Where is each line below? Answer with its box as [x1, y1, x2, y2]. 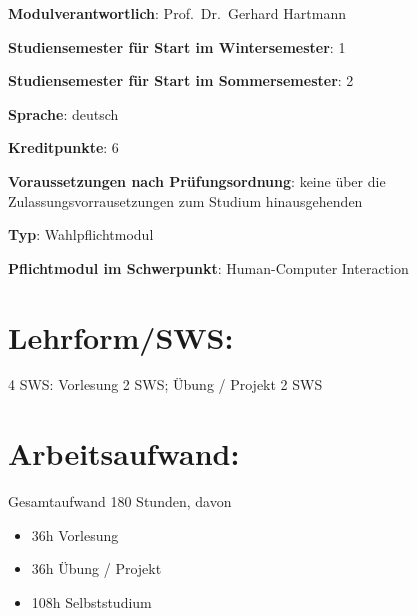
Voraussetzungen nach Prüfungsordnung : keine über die [8, 170, 386, 191]
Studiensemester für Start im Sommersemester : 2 [8, 70, 354, 91]
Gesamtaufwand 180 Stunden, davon [8, 491, 232, 512]
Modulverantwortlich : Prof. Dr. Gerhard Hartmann [8, 3, 346, 23]
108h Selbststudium [31, 591, 152, 612]
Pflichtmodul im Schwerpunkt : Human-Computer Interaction [8, 257, 409, 278]
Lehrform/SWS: [8, 316, 234, 357]
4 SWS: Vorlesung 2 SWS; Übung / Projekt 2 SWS [8, 374, 323, 395]
